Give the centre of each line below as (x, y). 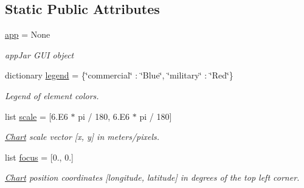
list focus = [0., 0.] (39, 157)
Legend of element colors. (52, 95)
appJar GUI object (40, 54)
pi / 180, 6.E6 (104, 116)
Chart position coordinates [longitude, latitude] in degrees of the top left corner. (152, 177)
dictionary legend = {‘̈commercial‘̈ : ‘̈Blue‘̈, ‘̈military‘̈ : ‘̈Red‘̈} (119, 75)
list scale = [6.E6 (36, 116)
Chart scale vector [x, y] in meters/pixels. (82, 137)
